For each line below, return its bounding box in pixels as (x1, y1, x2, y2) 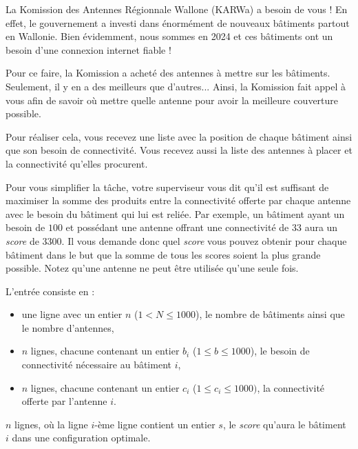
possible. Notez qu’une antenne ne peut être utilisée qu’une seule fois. (6, 261, 299, 275)
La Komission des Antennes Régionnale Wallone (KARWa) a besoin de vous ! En (6, 2, 348, 16)
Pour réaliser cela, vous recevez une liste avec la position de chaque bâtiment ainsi (6, 129, 352, 143)
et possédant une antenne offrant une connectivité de (65, 220, 289, 235)
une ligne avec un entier (21, 307, 123, 321)
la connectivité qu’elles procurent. (6, 156, 148, 170)
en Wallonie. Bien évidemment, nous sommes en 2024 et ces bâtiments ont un (6, 29, 333, 43)
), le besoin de (250, 343, 310, 358)
